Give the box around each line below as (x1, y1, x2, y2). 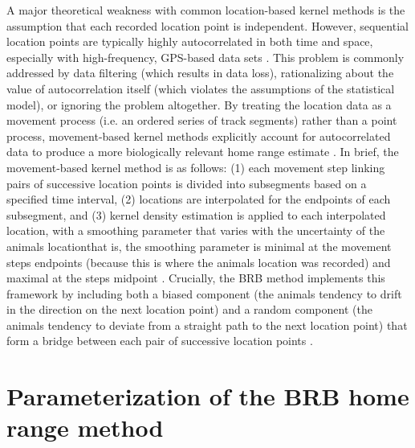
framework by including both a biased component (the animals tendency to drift (6, 285, 402, 302)
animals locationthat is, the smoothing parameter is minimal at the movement (6, 237, 392, 254)
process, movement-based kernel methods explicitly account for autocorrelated (6, 127, 391, 144)
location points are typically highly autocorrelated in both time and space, (6, 33, 373, 50)
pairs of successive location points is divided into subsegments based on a (6, 175, 367, 191)
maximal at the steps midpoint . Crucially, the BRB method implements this (6, 269, 385, 286)
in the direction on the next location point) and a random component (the (6, 301, 372, 318)
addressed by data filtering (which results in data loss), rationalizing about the (6, 64, 394, 81)
